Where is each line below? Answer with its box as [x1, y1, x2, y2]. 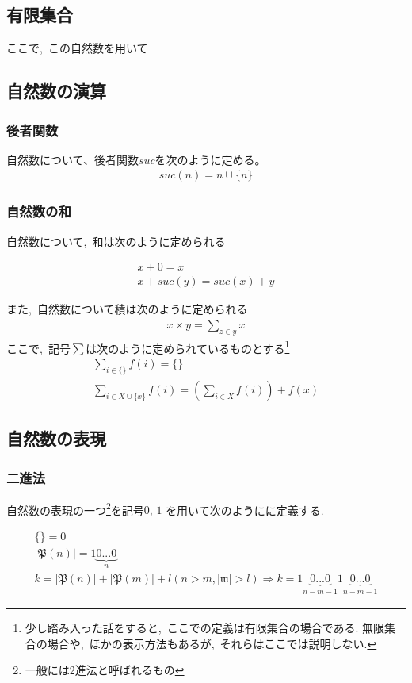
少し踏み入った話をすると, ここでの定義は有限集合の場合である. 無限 [25, 620, 385, 636]
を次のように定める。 [154, 151, 266, 167]
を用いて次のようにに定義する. [166, 501, 324, 518]
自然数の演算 [6, 79, 106, 103]
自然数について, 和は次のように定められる [6, 232, 226, 249]
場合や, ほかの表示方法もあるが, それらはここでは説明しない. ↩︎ [47, 635, 377, 651]
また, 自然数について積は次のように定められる [6, 301, 248, 317]
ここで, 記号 [6, 340, 71, 356]
